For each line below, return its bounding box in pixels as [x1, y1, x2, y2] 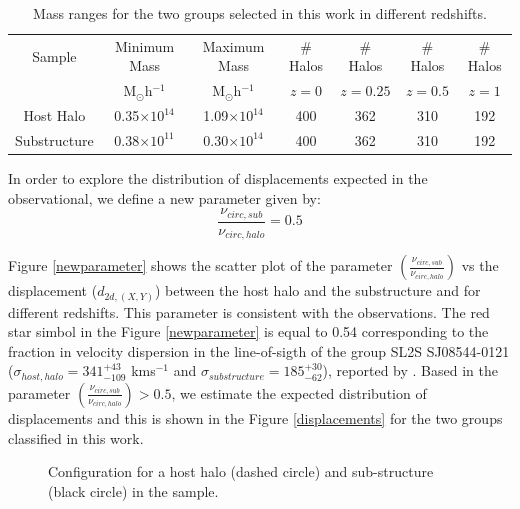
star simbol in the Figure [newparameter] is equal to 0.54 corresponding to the [8, 321, 489, 342]
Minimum [115, 35, 175, 56]
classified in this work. [8, 427, 144, 448]
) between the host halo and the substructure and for [154, 280, 481, 301]
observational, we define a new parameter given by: [8, 187, 321, 208]
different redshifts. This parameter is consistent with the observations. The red [8, 301, 490, 322]
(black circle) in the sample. [48, 480, 219, 501]
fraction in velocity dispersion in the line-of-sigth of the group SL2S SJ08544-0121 [8, 340, 510, 361]
